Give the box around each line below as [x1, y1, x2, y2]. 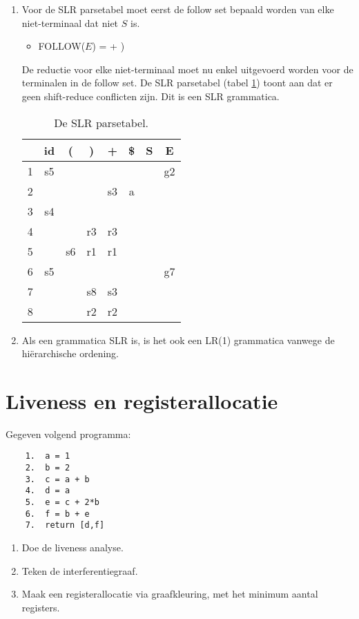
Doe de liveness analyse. [21, 540, 124, 555]
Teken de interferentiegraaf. [21, 563, 138, 578]
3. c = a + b [25, 474, 90, 484]
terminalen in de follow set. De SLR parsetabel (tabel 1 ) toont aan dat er [21, 75, 333, 90]
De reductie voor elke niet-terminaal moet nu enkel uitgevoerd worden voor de [21, 61, 353, 76]
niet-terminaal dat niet [21, 15, 119, 30]
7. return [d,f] [25, 520, 105, 531]
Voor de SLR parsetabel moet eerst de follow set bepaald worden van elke [21, 2, 334, 16]
